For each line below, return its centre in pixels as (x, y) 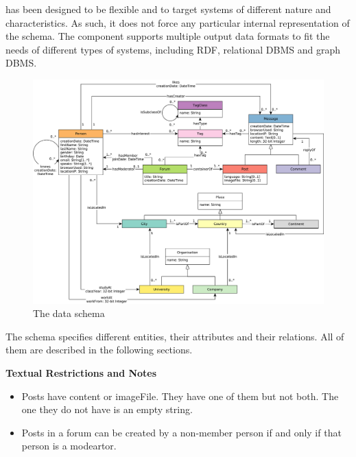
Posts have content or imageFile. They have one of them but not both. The (180, 396)
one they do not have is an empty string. (107, 409)
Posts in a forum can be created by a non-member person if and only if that (181, 432)
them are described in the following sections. (99, 350)
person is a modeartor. (69, 446)
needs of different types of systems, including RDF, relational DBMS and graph (173, 49)
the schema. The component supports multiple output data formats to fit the (168, 36)
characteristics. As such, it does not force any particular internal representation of (178, 22)
